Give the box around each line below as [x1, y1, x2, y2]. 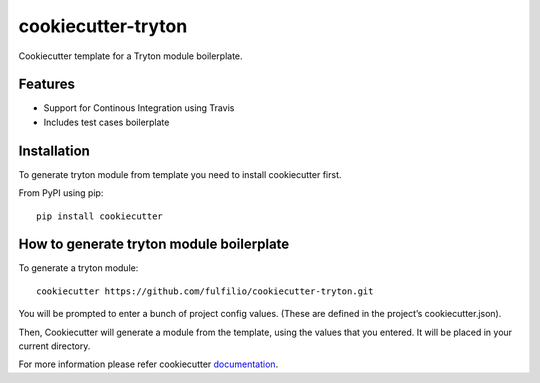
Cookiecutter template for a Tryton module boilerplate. [18, 50, 244, 62]
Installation [18, 142, 90, 159]
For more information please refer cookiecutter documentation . [18, 358, 279, 370]
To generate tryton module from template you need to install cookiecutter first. [18, 168, 342, 180]
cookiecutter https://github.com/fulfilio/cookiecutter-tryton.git [36, 285, 374, 297]
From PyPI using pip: [18, 187, 104, 199]
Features [18, 76, 75, 93]
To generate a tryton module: [18, 262, 139, 274]
